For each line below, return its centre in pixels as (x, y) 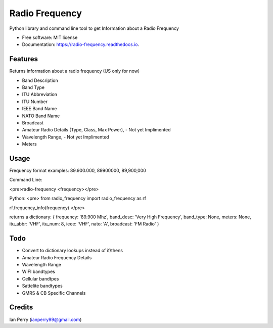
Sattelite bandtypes (42, 286)
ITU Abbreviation (40, 95)
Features (24, 59)
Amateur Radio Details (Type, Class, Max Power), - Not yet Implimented (97, 130)
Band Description (40, 80)
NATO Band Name (41, 116)
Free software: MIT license (50, 37)
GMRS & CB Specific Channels (54, 293)
